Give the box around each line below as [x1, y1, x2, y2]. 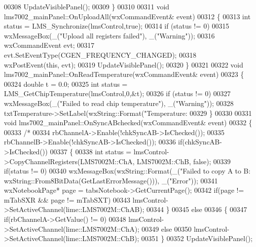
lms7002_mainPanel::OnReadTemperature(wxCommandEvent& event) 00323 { [4, 69, 244, 79]
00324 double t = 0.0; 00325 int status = [4, 78, 128, 89]
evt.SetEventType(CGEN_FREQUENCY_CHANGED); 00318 [4, 49, 196, 60]
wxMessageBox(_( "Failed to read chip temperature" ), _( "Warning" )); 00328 [4, 98, 234, 108]
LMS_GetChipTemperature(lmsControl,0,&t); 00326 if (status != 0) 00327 [4, 88, 231, 99]
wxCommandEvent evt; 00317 [4, 40, 95, 50]
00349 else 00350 [142, 223, 192, 234]
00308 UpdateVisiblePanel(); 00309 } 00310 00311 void [4, 1, 170, 11]
